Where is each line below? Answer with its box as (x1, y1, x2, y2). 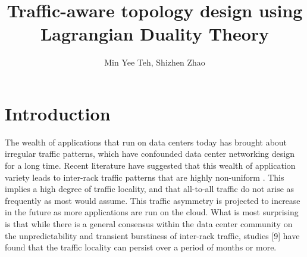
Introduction (5, 101, 111, 125)
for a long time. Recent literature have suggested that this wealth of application (5, 159, 296, 172)
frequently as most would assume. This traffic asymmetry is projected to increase (5, 194, 300, 206)
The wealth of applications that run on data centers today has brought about (5, 135, 287, 148)
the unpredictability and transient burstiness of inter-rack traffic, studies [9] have (5, 229, 300, 241)
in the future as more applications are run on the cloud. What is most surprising (5, 206, 299, 218)
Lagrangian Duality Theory (40, 21, 270, 46)
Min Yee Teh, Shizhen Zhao (104, 56, 205, 69)
